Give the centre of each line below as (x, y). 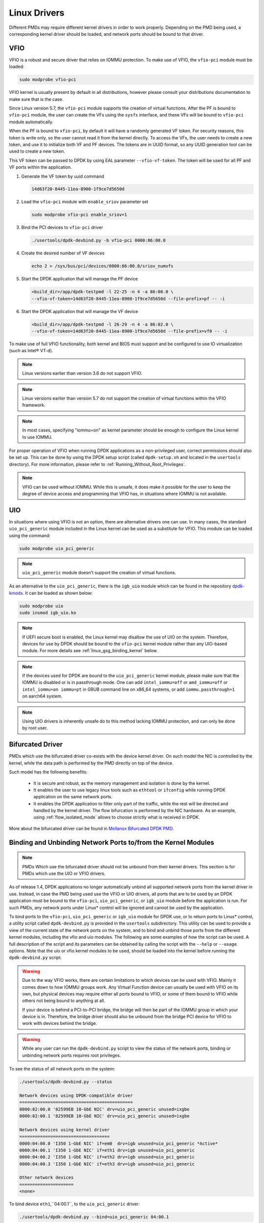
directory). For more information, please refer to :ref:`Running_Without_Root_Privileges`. (98, 464)
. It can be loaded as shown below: (58, 593)
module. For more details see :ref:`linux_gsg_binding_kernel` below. (90, 651)
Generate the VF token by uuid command (63, 176)
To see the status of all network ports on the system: (62, 1069)
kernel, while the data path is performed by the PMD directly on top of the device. (91, 763)
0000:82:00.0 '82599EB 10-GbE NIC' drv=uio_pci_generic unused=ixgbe (104, 1109)
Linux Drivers (37, 13)
